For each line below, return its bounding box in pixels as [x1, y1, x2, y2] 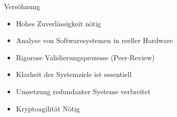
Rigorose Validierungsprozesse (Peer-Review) [16, 52, 155, 62]
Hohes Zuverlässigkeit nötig [16, 18, 101, 28]
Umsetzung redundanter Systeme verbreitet [16, 86, 151, 96]
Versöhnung [4, 1, 40, 11]
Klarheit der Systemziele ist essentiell [16, 69, 132, 80]
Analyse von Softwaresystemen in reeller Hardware [16, 35, 173, 46]
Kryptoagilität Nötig [16, 103, 80, 113]
